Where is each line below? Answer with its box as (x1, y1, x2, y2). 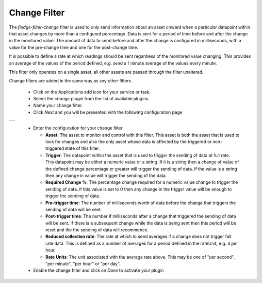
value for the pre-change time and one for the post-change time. (9, 44, 138, 50)
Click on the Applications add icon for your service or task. (33, 89, 151, 94)
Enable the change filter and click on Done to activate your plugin (33, 267, 164, 273)
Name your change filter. (33, 102, 83, 109)
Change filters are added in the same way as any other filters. (9, 78, 132, 84)
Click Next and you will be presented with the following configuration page (33, 109, 182, 115)
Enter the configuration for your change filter (33, 125, 123, 131)
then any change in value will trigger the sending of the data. (45, 173, 167, 178)
